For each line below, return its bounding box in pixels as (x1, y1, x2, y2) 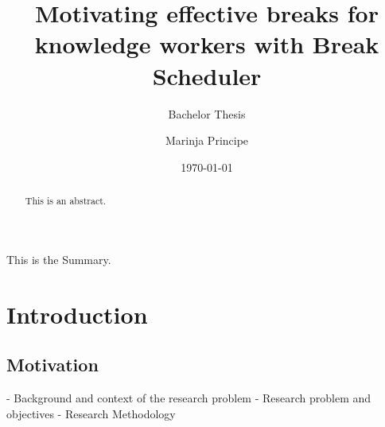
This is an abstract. (25, 194, 107, 208)
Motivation (6, 352, 99, 377)
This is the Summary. (6, 250, 111, 267)
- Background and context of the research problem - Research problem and (6, 389, 371, 406)
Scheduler (152, 59, 262, 91)
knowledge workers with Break (34, 28, 379, 60)
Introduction (6, 297, 148, 330)
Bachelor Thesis (168, 105, 246, 122)
